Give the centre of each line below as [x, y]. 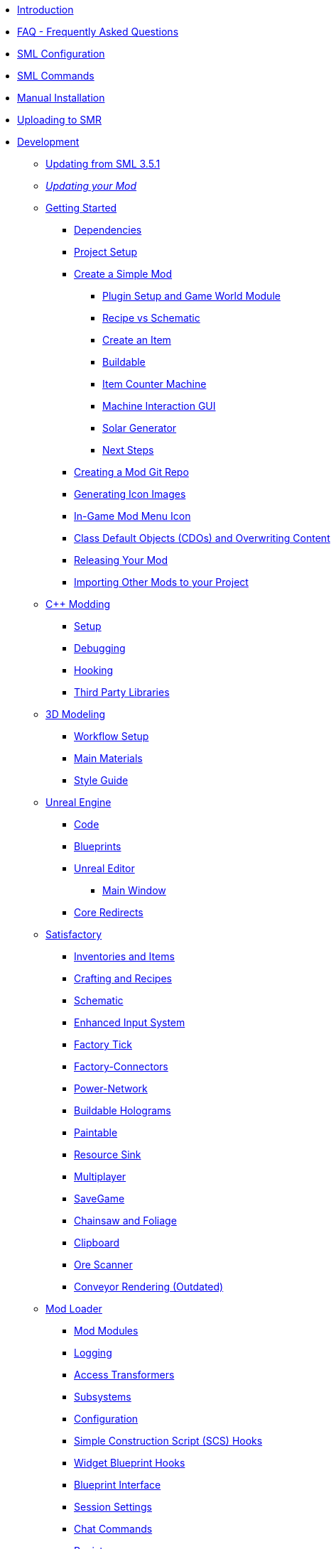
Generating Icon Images [130, 494]
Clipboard [97, 1243]
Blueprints [98, 846]
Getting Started [81, 208]
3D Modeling [76, 714]
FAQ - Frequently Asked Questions [98, 32]
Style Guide [101, 780]
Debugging [100, 648]
